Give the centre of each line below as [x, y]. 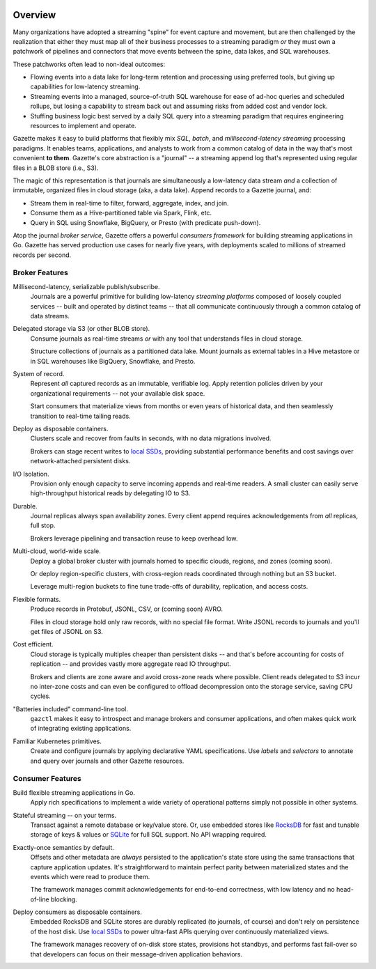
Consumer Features [47, 779]
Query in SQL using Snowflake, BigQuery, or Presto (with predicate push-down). [146, 222]
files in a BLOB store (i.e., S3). [56, 168]
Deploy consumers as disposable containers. [78, 912]
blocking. [64, 899]
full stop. [43, 525]
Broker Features [41, 273]
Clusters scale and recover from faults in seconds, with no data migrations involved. [151, 438]
